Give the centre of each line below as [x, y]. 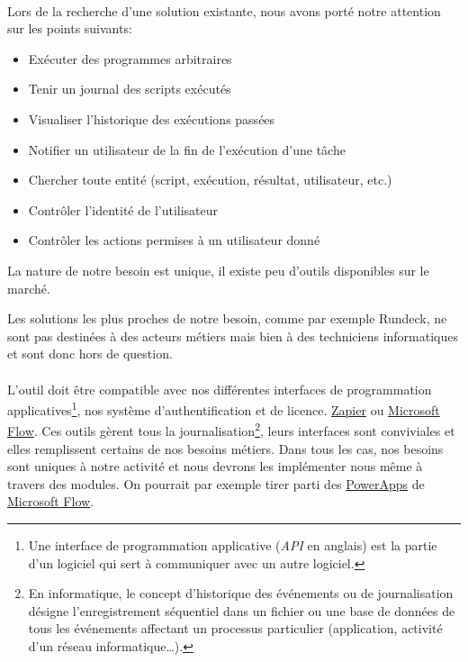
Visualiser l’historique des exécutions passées [152, 118]
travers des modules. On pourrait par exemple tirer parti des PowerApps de [216, 483]
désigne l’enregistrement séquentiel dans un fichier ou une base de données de [242, 610]
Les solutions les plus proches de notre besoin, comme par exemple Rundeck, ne [227, 318]
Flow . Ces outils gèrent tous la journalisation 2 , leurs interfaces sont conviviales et [231, 429]
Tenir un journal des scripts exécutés [130, 89]
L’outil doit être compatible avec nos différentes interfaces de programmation [220, 389]
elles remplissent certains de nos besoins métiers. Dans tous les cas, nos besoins [225, 448]
